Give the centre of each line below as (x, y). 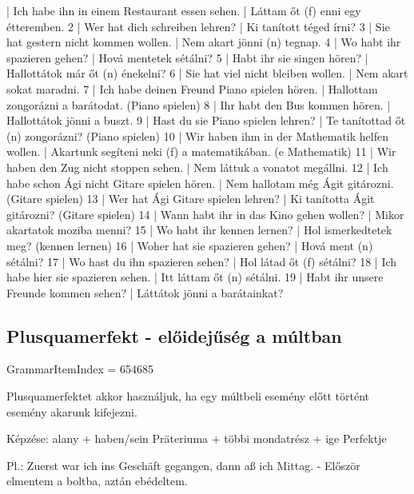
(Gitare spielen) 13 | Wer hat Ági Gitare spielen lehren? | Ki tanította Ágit (191, 199)
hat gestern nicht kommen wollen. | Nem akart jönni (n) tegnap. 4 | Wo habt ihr (204, 42)
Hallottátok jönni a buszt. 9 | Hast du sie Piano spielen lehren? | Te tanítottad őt (206, 120)
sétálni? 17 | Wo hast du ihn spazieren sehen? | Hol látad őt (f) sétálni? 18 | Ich (202, 261)
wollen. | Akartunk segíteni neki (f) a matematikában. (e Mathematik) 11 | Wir (201, 151)
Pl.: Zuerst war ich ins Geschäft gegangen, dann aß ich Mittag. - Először (183, 465)
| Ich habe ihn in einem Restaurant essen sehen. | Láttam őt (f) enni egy (184, 10)
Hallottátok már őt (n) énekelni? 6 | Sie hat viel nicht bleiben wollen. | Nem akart (207, 73)
